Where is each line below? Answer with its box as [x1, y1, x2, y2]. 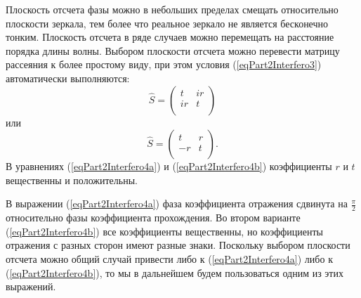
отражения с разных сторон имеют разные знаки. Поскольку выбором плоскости [6, 238, 350, 252]
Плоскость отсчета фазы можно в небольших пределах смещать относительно [6, 2, 339, 16]
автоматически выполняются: [6, 70, 130, 85]
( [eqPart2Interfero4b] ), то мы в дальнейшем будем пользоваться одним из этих [6, 265, 343, 280]
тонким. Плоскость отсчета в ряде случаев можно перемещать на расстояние [6, 30, 334, 44]
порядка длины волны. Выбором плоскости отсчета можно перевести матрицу [6, 43, 340, 58]
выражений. [6, 279, 56, 294]
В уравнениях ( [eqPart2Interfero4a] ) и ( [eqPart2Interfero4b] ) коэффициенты [6, 159, 332, 174]
